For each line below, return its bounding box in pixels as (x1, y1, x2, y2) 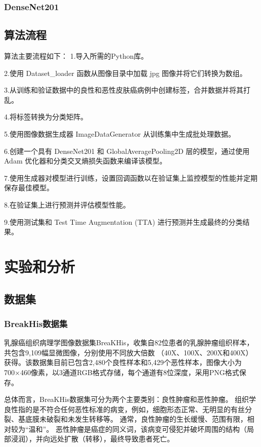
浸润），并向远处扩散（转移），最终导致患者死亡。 (11, 433, 174, 444)
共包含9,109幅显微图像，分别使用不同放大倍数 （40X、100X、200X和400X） (4, 347, 253, 357)
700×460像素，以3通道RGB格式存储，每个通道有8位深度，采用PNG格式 (4, 367, 239, 377)
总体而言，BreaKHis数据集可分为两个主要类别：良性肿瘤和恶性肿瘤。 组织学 (4, 394, 256, 404)
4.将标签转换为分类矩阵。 (4, 111, 88, 122)
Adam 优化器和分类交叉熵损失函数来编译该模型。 (4, 155, 167, 166)
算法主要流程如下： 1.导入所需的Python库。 (4, 51, 148, 61)
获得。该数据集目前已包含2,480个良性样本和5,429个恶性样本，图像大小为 (4, 357, 242, 368)
